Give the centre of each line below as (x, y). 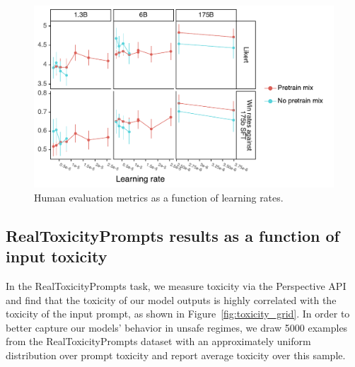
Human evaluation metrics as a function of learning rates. (159, 197)
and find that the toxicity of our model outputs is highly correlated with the (171, 299)
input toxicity (57, 256)
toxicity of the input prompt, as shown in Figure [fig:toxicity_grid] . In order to (178, 314)
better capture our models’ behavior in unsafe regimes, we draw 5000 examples (177, 327)
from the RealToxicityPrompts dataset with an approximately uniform (158, 341)
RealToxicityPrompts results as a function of (173, 235)
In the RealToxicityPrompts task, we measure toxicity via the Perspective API (176, 285)
